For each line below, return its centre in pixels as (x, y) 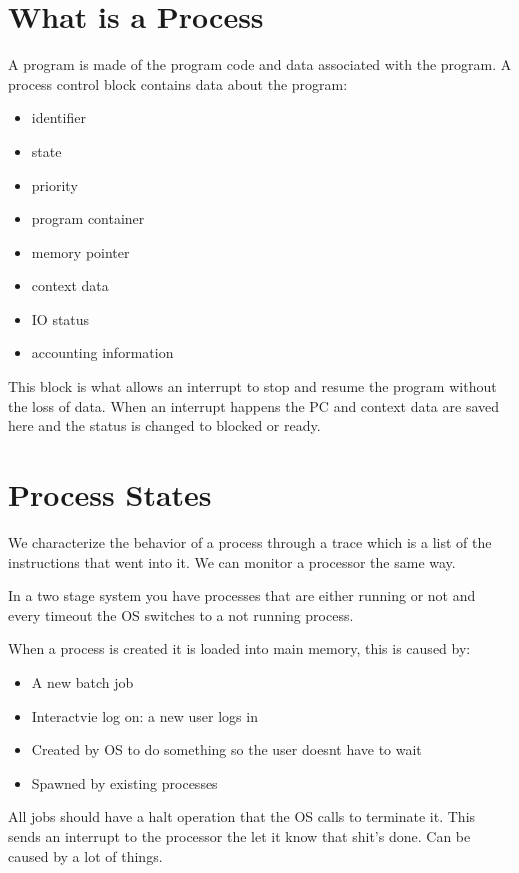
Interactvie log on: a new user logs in (144, 715)
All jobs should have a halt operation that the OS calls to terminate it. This (242, 816)
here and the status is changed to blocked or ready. (164, 425)
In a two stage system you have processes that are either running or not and (242, 595)
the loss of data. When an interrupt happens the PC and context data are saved (254, 405)
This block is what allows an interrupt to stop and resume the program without (252, 386)
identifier (58, 117)
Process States (110, 494)
